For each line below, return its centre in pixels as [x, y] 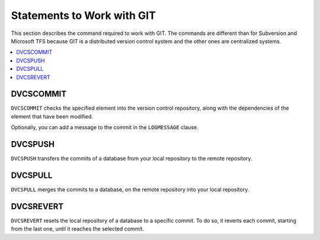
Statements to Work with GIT [84, 15]
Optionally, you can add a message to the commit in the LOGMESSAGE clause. [105, 127]
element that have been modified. [52, 116]
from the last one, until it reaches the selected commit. [78, 229]
